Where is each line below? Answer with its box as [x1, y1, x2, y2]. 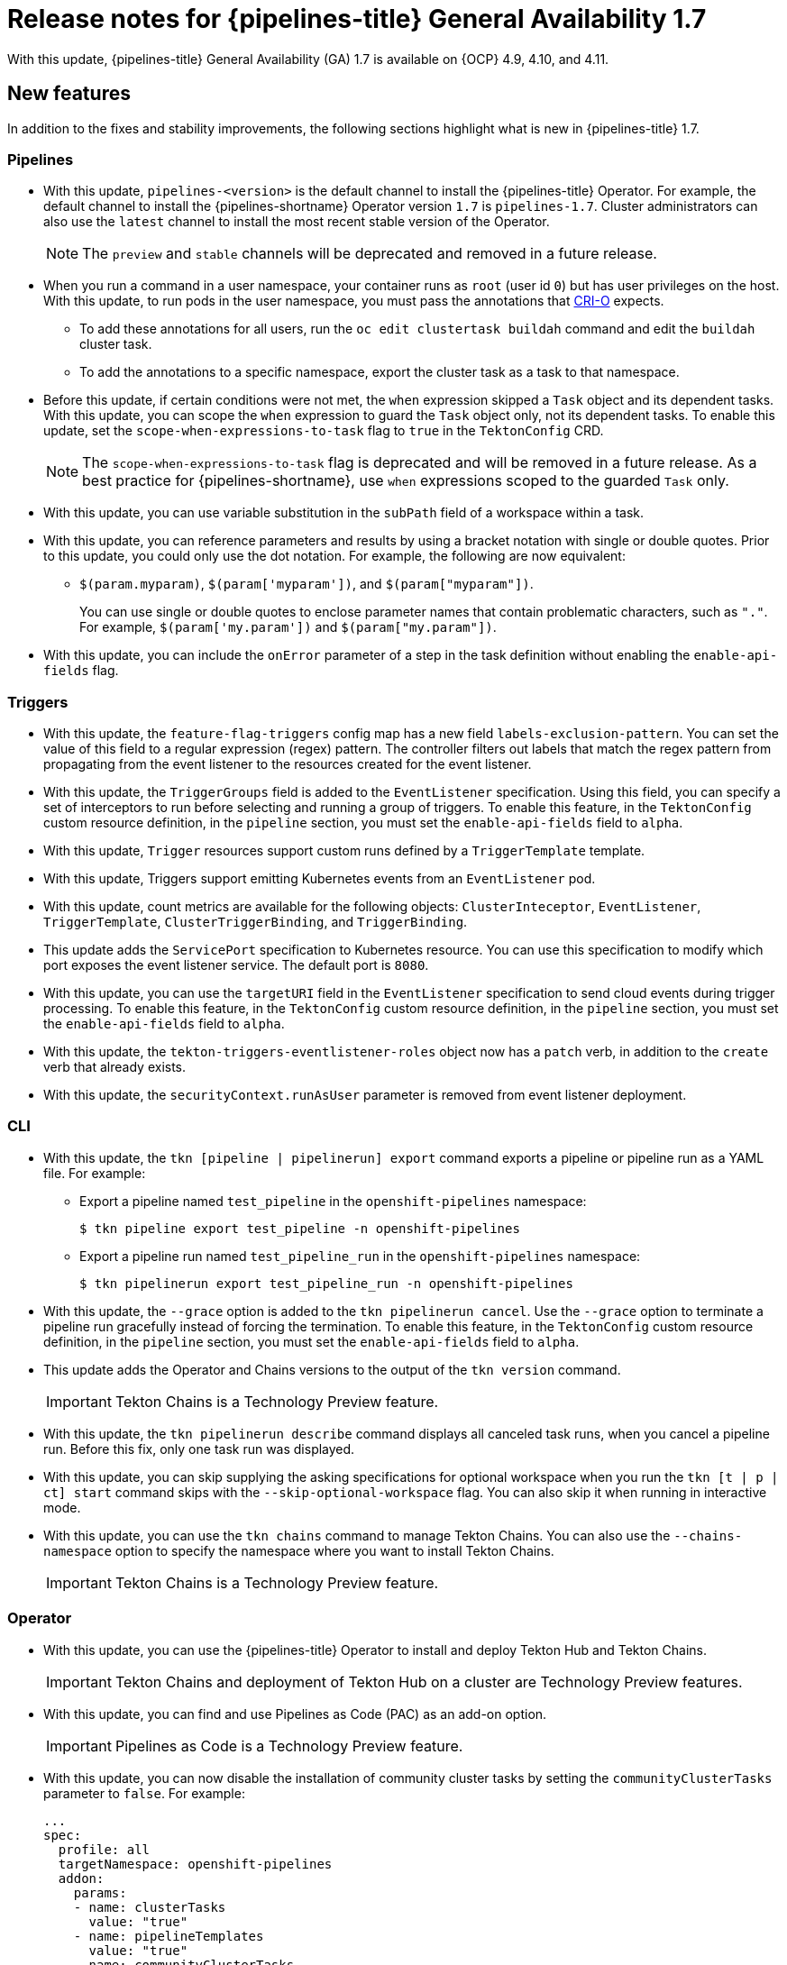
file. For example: [43, 1165, 146, 1181]
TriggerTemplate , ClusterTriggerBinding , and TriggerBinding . [43, 914, 468, 930]
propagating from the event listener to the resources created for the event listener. [43, 756, 532, 772]
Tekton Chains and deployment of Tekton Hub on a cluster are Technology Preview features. [114, 1672, 743, 1691]
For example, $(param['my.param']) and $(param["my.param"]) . [79, 619, 497, 635]
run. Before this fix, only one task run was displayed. [43, 1440, 355, 1457]
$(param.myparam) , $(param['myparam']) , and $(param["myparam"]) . [79, 576, 534, 592]
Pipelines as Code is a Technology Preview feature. [114, 1736, 463, 1755]
